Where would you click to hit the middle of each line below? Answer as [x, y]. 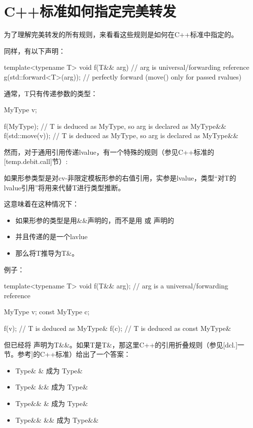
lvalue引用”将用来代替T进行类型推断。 [65, 187]
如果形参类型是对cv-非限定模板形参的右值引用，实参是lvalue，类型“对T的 [120, 178]
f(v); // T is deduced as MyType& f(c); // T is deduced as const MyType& [117, 328]
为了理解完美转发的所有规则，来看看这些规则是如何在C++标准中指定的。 [121, 34]
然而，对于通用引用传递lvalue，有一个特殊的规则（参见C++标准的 [109, 152]
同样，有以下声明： [35, 51]
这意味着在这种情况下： [41, 204]
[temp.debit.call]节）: [36, 161]
